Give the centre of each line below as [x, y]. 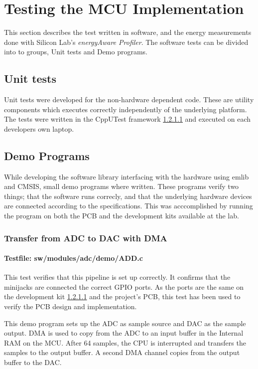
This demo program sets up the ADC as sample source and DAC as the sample [125, 323]
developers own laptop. [39, 128]
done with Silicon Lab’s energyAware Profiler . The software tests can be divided [126, 42]
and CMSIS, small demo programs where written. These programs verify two [122, 186]
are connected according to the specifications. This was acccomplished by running [129, 206]
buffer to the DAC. [33, 362]
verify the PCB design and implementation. [70, 306]
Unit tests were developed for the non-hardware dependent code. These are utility [129, 99]
